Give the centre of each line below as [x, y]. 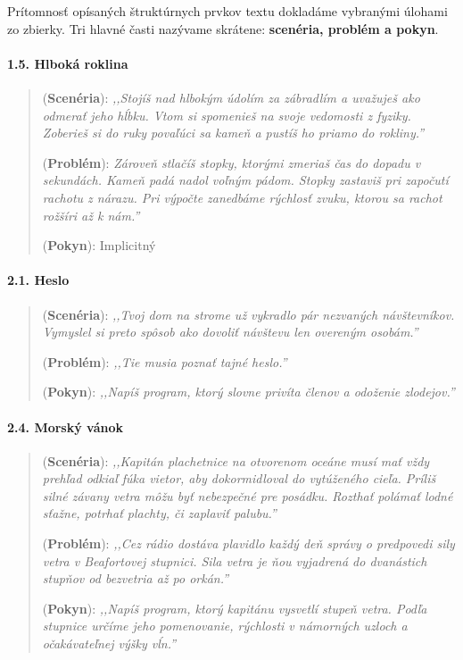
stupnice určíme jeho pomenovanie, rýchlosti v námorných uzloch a [225, 626]
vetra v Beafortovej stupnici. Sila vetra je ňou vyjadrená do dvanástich [235, 560]
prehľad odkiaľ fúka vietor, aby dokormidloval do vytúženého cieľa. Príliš [239, 478]
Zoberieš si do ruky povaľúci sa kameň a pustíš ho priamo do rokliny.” [233, 133]
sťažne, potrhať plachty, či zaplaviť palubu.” [159, 513]
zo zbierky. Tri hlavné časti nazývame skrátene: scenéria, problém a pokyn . [223, 28]
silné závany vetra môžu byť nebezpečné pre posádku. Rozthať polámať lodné [248, 495]
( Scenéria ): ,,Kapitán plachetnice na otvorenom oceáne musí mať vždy [236, 460]
